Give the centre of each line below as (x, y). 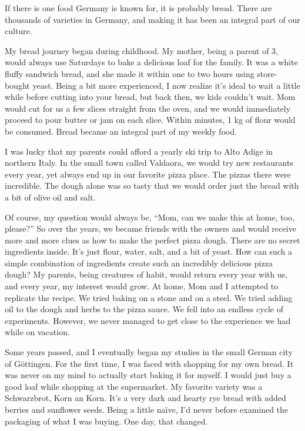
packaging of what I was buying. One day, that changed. (106, 421)
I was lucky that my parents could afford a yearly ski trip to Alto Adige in (139, 151)
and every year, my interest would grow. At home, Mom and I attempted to (142, 286)
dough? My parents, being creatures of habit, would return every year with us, (146, 274)
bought (17, 85)
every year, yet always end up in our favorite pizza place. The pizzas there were (148, 174)
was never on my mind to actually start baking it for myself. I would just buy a (148, 375)
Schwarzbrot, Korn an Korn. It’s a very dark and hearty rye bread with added (145, 398)
